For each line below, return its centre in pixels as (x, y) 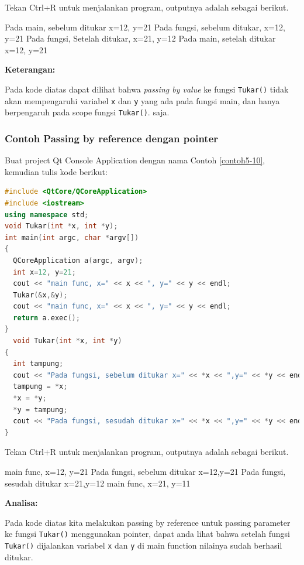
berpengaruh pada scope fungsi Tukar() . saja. (87, 112)
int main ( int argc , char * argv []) (72, 237)
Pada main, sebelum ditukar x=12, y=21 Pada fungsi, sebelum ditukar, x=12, (145, 27)
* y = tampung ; (40, 410)
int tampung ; (38, 364)
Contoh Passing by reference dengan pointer (112, 138)
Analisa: (21, 503)
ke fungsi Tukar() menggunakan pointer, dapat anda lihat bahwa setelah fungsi (147, 534)
